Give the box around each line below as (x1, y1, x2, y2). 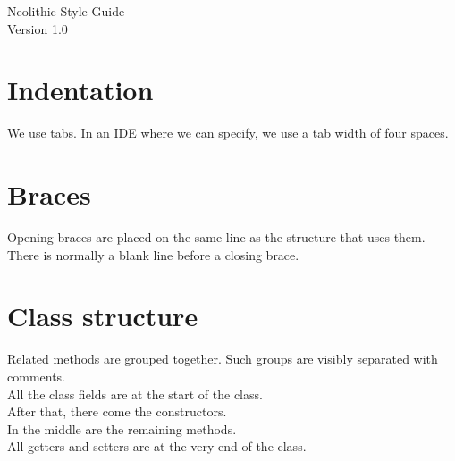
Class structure (7, 298, 198, 334)
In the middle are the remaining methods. (7, 419, 237, 438)
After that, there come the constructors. (7, 402, 227, 421)
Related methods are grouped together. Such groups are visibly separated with (7, 349, 438, 368)
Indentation (7, 71, 154, 108)
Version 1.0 (7, 19, 68, 38)
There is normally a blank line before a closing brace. (7, 245, 299, 264)
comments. (7, 366, 66, 385)
